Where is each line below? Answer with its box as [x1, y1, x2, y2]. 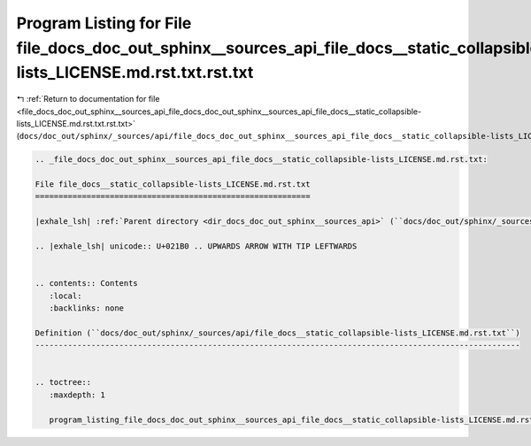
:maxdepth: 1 [49, 389, 106, 400]
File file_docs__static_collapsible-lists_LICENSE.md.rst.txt [35, 180, 311, 189]
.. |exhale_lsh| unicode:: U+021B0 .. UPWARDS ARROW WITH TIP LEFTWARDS [35, 242, 358, 251]
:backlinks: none [49, 303, 124, 313]
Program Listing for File [16, 13, 192, 33]
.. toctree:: [35, 377, 92, 388]
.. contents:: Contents [35, 279, 139, 288]
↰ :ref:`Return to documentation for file [16, 94, 160, 104]
